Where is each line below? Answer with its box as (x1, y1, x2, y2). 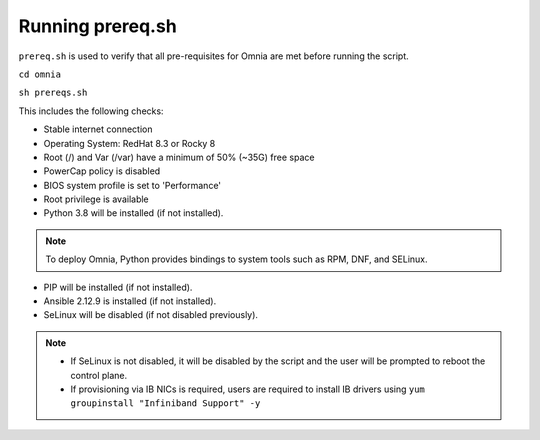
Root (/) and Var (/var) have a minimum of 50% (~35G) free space (43, 151, 315, 163)
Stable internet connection (43, 123, 153, 135)
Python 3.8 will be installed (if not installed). (43, 207, 224, 219)
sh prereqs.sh (18, 87, 88, 99)
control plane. (70, 369, 128, 381)
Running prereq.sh (18, 15, 177, 37)
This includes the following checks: (18, 105, 164, 117)
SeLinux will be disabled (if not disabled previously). (43, 309, 259, 321)
